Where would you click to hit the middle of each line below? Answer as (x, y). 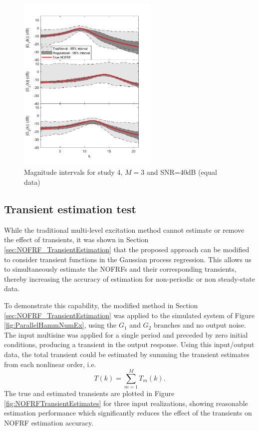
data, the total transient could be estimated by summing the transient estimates (127, 354)
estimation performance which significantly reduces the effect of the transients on (128, 413)
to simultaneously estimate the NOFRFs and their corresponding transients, (120, 269)
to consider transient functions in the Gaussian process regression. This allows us (128, 259)
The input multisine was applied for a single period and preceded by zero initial (126, 334)
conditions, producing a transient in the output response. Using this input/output (129, 344)
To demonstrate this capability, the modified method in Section (101, 305)
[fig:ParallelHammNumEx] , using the (60, 325)
